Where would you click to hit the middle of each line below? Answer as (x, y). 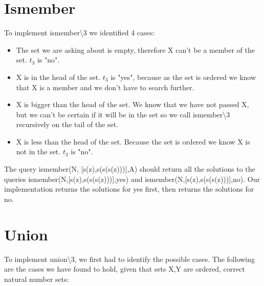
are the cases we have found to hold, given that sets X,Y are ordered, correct (125, 269)
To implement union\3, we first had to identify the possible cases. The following (130, 259)
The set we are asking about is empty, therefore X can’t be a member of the (136, 49)
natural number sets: (37, 279)
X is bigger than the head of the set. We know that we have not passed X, (133, 104)
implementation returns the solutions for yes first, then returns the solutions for (129, 189)
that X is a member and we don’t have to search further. (105, 87)
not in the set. (38, 151)
